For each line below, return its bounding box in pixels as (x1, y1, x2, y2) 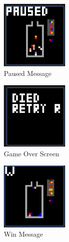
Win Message (4, 229, 43, 239)
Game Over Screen (4, 148, 59, 158)
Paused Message (4, 68, 52, 78)
